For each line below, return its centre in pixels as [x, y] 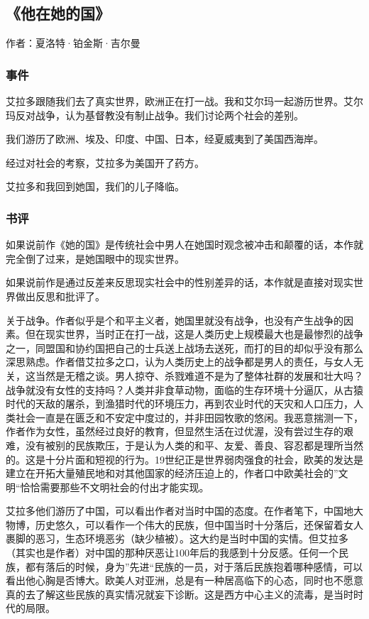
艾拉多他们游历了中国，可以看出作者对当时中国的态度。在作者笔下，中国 [175, 511]
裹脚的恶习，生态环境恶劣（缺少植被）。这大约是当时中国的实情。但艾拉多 [177, 538]
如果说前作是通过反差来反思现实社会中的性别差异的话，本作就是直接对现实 [180, 282]
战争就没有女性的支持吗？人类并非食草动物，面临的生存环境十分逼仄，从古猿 [184, 389]
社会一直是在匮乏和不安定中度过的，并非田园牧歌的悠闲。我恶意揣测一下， [189, 417]
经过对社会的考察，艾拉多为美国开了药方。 [105, 162]
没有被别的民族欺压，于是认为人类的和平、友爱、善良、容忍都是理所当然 [194, 445]
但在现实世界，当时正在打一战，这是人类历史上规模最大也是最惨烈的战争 [194, 334]
